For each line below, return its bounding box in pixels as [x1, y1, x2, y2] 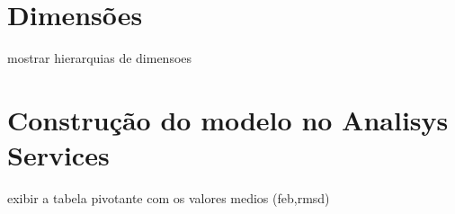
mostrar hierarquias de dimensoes [7, 49, 192, 67]
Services [7, 137, 110, 174]
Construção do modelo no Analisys [7, 101, 449, 138]
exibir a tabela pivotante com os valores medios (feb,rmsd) [7, 189, 330, 208]
